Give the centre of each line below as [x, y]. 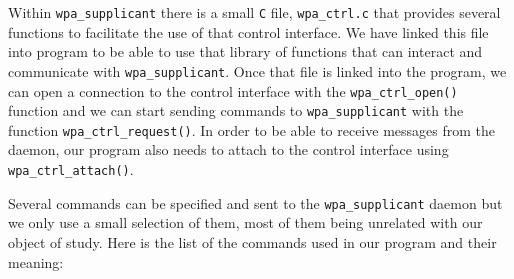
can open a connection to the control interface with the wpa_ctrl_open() [233, 90]
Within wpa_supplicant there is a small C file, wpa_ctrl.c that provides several [254, 12]
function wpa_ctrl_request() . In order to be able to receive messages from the [251, 129]
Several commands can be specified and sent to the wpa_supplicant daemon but [255, 202]
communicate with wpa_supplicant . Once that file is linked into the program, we [257, 70]
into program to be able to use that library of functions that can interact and [245, 51]
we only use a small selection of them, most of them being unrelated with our [245, 222]
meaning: [36, 261]
